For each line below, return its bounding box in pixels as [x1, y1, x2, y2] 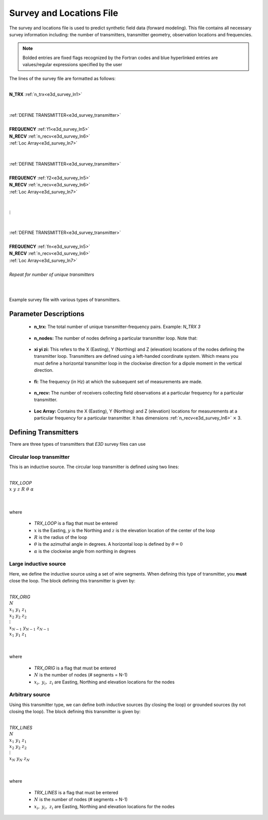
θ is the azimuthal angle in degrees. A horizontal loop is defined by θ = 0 [34, 541, 183, 547]
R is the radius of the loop [34, 534, 87, 540]
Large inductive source [9, 561, 67, 568]
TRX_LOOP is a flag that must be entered [34, 520, 118, 526]
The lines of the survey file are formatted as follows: [9, 75, 116, 82]
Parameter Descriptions [9, 310, 84, 318]
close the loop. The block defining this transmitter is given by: [9, 578, 135, 584]
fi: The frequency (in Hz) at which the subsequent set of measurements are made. [34, 378, 203, 385]
